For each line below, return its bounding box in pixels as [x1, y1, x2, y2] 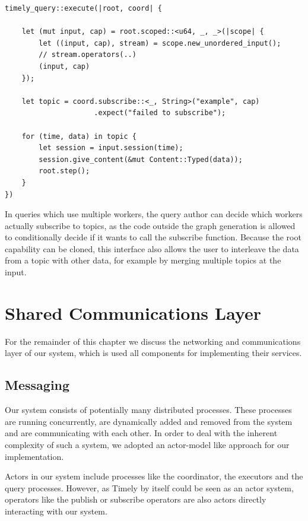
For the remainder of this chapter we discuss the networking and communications [5, 335, 301, 347]
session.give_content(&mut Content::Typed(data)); [39, 155, 243, 164]
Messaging [5, 376, 70, 394]
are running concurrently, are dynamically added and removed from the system [5, 415, 293, 427]
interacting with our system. [5, 504, 107, 517]
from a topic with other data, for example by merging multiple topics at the [5, 254, 281, 266]
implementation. [5, 450, 64, 462]
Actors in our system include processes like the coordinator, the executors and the [5, 470, 303, 482]
